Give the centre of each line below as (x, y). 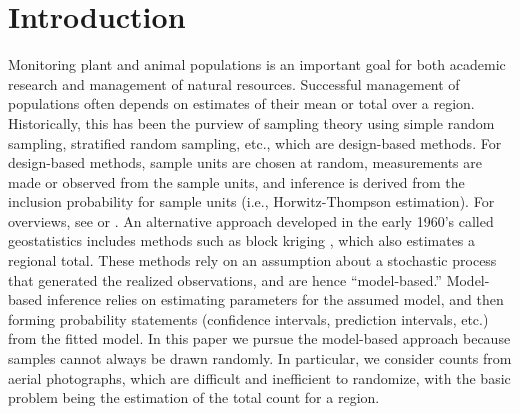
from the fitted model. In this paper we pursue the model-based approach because (259, 338)
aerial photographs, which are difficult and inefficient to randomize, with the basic (259, 377)
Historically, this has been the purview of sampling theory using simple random (251, 122)
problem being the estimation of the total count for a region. (194, 397)
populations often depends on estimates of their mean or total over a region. (241, 103)
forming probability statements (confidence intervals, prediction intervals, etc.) (248, 318)
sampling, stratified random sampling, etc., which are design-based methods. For (255, 142)
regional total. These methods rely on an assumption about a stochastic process (252, 260)
